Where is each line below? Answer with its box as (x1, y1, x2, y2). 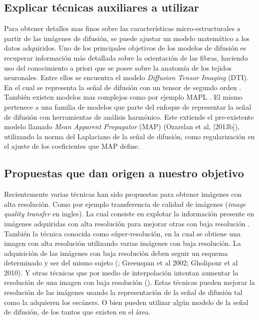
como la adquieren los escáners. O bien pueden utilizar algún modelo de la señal (4, 296, 249, 307)
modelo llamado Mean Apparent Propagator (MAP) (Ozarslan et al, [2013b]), (4, 121, 240, 132)
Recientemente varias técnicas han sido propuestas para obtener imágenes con (4, 189, 242, 199)
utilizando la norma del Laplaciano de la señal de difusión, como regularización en (4, 131, 255, 141)
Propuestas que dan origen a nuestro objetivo (4, 165, 244, 181)
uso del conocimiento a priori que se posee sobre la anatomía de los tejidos (4, 62, 232, 73)
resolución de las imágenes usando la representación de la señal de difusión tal (4, 287, 243, 297)
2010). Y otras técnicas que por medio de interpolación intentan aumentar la (4, 267, 239, 277)
